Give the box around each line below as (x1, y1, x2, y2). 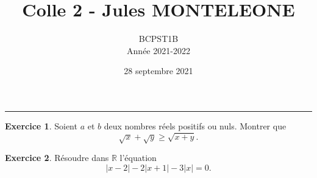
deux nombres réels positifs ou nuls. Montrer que (104, 119, 287, 132)
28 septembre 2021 (124, 64, 193, 77)
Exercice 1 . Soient (5, 119, 77, 132)
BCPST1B (138, 32, 179, 45)
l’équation (119, 151, 157, 164)
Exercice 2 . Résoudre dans (5, 151, 109, 164)
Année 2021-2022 (127, 44, 190, 56)
